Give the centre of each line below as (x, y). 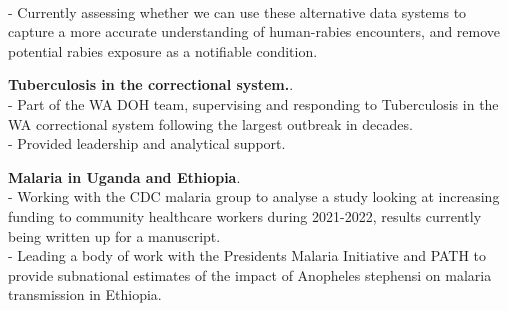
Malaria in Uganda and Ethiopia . (124, 176)
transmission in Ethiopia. (85, 294)
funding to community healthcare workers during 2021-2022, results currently (245, 215)
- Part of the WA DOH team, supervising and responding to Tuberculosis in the (253, 103)
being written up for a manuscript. (114, 235)
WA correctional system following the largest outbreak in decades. (210, 123)
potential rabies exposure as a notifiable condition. (163, 50)
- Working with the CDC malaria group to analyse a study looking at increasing (254, 196)
